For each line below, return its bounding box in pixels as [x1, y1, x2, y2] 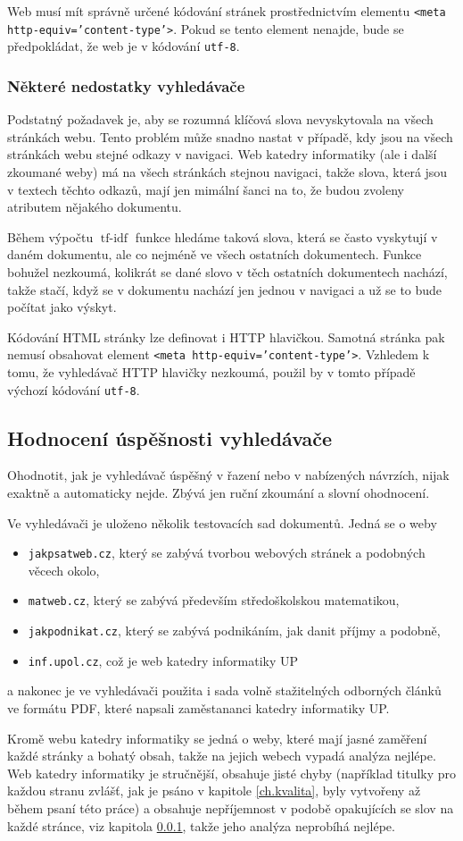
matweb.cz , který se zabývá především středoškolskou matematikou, [28, 591, 400, 610]
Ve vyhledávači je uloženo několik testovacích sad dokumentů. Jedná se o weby [7, 513, 437, 532]
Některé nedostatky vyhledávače [7, 74, 245, 97]
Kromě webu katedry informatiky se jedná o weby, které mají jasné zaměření [7, 728, 427, 747]
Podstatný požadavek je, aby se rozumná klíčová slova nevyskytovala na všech [7, 110, 434, 129]
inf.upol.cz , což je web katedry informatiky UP [28, 651, 299, 669]
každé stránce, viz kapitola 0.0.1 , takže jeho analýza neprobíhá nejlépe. [7, 816, 395, 835]
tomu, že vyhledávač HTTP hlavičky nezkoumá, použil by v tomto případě [7, 362, 416, 381]
